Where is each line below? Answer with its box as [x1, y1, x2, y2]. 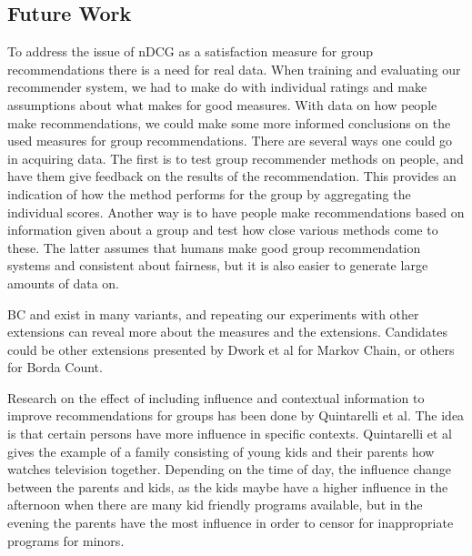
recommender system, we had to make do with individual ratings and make [7, 77, 427, 96]
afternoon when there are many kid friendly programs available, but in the [7, 495, 423, 514]
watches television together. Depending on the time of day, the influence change [7, 460, 452, 479]
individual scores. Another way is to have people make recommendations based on [7, 202, 465, 221]
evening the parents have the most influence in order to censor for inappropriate [7, 513, 454, 532]
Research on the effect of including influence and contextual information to [7, 388, 425, 407]
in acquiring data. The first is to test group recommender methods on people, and [7, 148, 464, 167]
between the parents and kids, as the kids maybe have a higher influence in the [7, 477, 448, 496]
